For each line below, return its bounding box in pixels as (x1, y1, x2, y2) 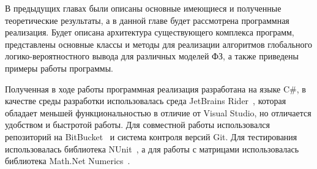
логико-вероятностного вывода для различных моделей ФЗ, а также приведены (5, 50, 299, 62)
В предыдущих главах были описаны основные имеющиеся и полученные (5, 2, 282, 14)
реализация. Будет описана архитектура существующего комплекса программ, (5, 26, 294, 39)
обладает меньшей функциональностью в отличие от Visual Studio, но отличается (5, 106, 311, 119)
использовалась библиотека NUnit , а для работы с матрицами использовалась (5, 142, 299, 155)
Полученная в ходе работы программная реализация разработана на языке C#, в (5, 82, 306, 95)
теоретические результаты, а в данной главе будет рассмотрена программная (5, 13, 289, 26)
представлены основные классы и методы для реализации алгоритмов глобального (5, 37, 312, 50)
